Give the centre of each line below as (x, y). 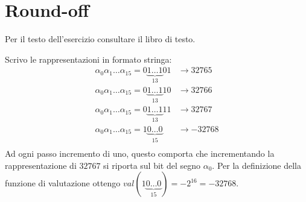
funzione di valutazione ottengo (63, 183)
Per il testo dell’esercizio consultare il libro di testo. (100, 39)
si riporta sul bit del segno (152, 165)
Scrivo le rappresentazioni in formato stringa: (88, 59)
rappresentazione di (41, 165)
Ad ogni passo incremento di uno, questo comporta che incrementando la (140, 153)
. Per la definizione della (257, 165)
